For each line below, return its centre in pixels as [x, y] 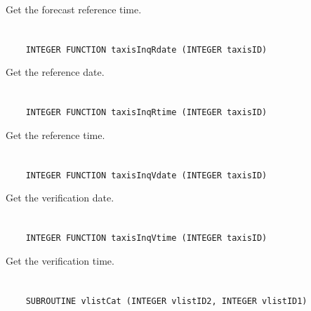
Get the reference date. [55, 72]
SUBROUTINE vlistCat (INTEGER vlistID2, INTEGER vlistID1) [166, 301]
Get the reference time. [55, 134]
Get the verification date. [60, 198]
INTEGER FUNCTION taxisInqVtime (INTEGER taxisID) [146, 238]
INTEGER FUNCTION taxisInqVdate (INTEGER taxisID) [146, 175]
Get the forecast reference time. [74, 9]
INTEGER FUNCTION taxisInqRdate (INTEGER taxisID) [146, 49]
